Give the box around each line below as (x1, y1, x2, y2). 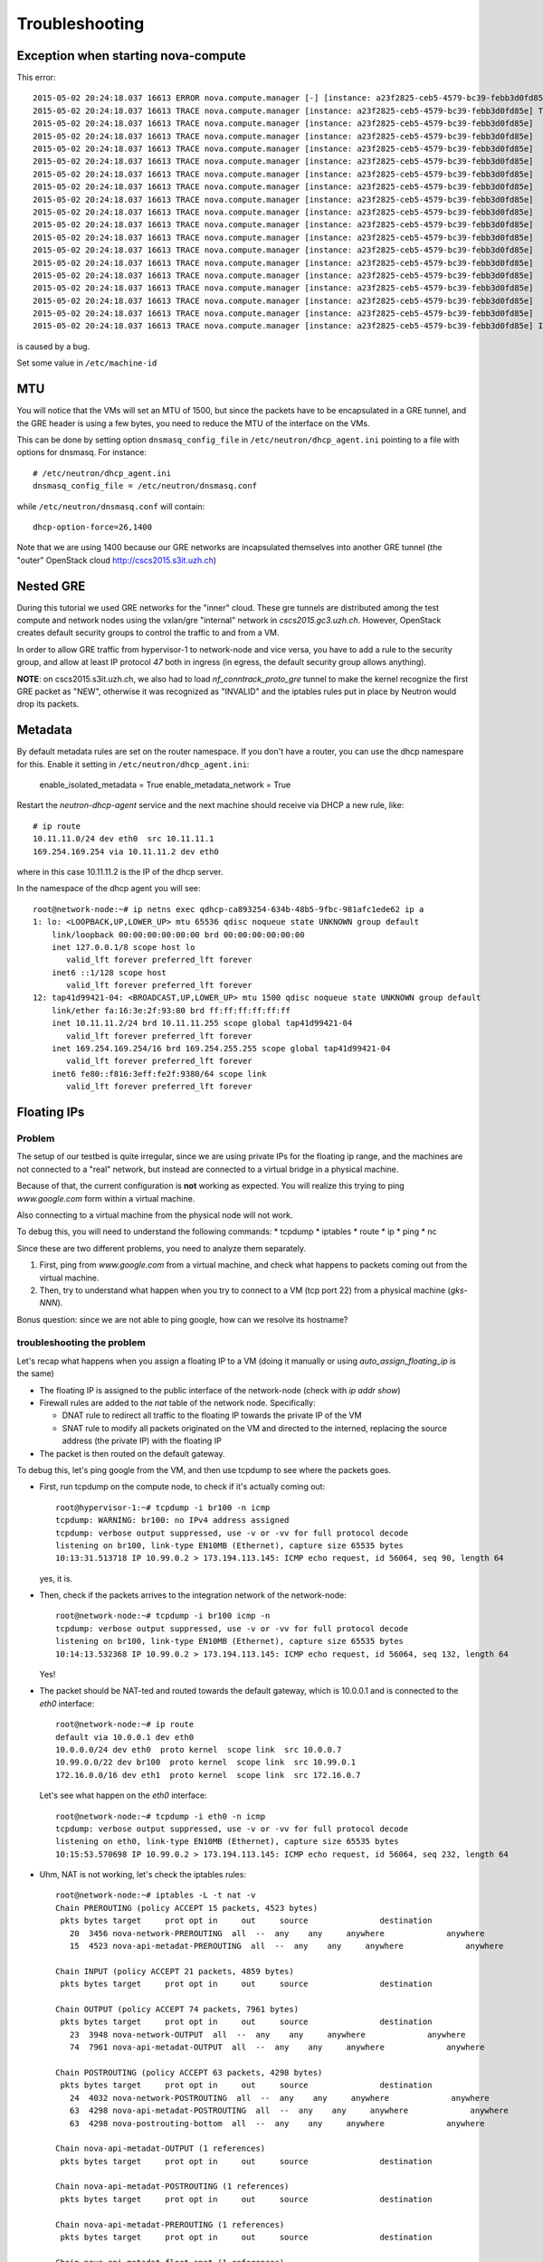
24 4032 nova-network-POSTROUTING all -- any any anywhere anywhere (69, 2093, 491, 2103)
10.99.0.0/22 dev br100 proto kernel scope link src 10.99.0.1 (55, 1757, 357, 1768)
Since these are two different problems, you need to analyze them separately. (16, 1242, 307, 1253)
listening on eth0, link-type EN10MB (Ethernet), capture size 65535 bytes (55, 1837, 399, 1847)
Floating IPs (16, 1105, 85, 1120)
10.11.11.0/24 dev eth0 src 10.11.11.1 (33, 833, 214, 844)
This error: (16, 72, 56, 83)
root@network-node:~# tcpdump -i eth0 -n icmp (55, 1811, 266, 1821)
